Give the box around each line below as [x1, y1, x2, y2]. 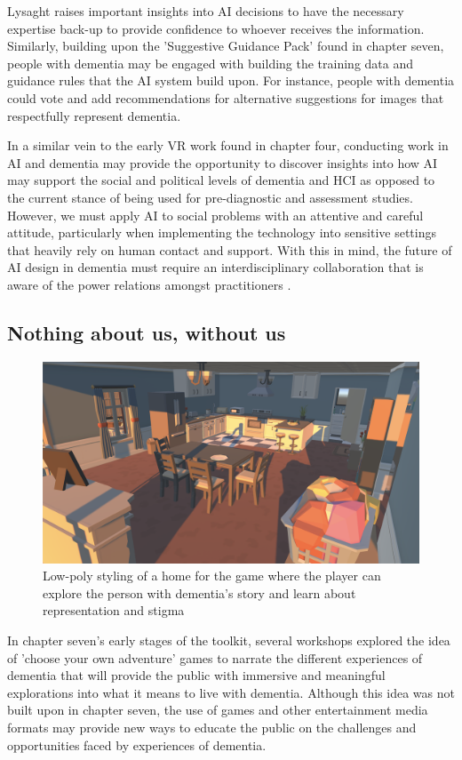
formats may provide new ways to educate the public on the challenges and [7, 717, 417, 736]
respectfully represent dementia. [7, 106, 181, 124]
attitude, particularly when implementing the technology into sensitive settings [7, 223, 437, 242]
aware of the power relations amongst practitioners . [7, 275, 291, 293]
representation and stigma [43, 601, 185, 620]
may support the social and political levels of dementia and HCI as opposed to [7, 171, 435, 189]
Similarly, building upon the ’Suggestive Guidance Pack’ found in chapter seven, [7, 36, 444, 55]
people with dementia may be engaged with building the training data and [7, 53, 414, 72]
